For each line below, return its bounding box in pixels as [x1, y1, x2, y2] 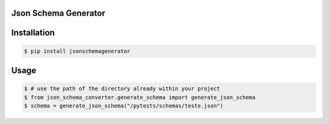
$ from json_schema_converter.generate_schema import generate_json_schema [24, 93, 256, 101]
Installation [11, 27, 55, 38]
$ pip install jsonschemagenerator [24, 48, 130, 54]
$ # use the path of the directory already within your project [24, 86, 221, 92]
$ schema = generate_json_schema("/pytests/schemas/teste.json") [24, 103, 224, 109]
